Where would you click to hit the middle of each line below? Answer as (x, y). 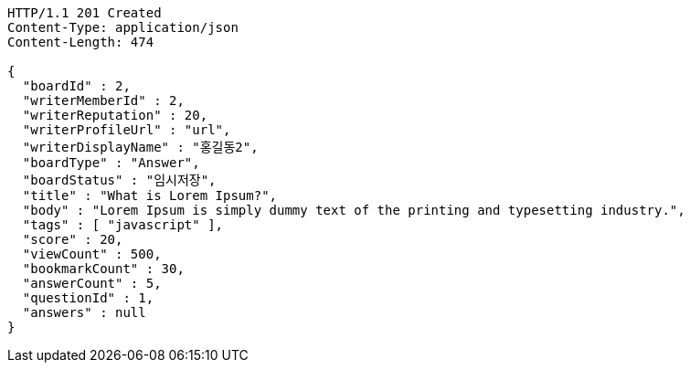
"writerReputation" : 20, (115, 115)
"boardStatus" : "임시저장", (119, 180)
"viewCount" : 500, (92, 254)
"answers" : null (84, 312)
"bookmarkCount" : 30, (103, 269)
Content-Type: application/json (123, 27)
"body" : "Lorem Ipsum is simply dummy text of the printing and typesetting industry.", (354, 210)
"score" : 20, (73, 239)
